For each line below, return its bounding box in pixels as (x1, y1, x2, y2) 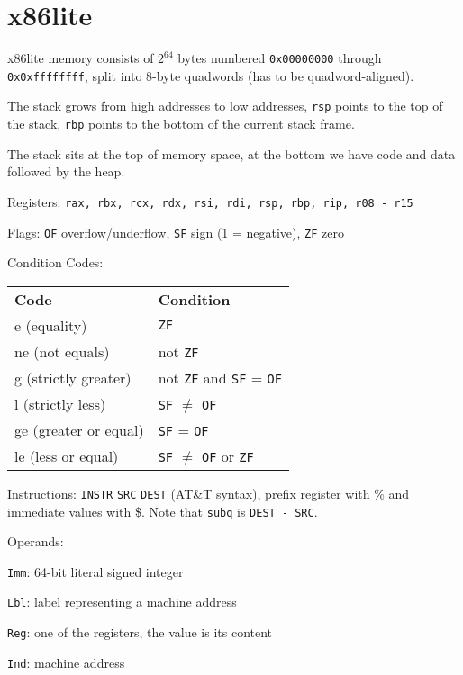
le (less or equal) (14, 445, 119, 466)
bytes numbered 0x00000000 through (177, 49, 382, 67)
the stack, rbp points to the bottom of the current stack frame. (7, 114, 355, 133)
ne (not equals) (14, 340, 110, 362)
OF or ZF (202, 445, 254, 466)
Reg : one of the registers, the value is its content (7, 623, 273, 642)
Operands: (7, 532, 64, 551)
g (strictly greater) (14, 366, 132, 388)
